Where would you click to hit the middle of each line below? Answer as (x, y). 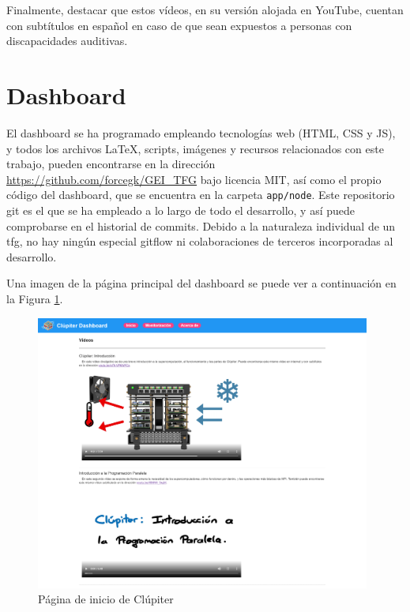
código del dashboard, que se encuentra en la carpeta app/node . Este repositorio (201, 195)
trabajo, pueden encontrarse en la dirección (111, 164)
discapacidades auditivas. (67, 41)
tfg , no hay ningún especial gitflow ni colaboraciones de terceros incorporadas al (200, 241)
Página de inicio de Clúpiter (106, 599)
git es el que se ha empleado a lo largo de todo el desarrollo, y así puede (181, 210)
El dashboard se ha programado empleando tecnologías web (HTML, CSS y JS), (201, 132)
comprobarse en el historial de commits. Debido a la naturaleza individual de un (201, 225)
